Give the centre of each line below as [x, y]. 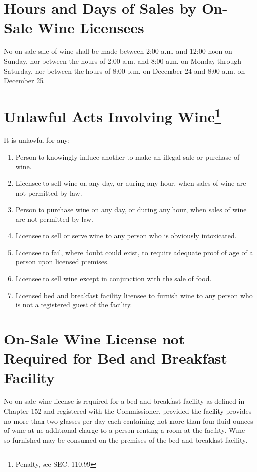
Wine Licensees [91, 27]
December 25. [25, 80]
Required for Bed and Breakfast [116, 358]
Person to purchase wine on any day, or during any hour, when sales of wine [131, 209]
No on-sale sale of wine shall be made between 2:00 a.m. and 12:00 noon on [118, 51]
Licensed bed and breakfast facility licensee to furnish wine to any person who [134, 295]
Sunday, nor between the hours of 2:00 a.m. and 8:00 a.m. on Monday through [123, 61]
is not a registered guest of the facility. [74, 305]
